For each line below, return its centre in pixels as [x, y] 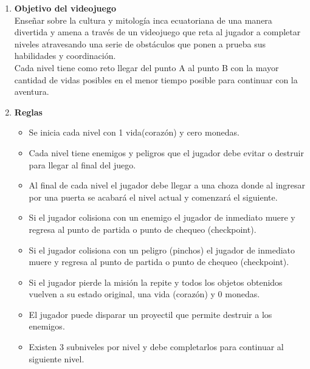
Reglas [28, 112]
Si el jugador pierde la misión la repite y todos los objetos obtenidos [156, 282]
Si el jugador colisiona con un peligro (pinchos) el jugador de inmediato [162, 250]
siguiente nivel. [57, 358]
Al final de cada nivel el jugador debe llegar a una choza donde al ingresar [167, 185]
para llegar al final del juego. [82, 164]
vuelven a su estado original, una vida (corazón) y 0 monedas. [144, 294]
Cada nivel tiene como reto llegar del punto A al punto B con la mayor [146, 67]
